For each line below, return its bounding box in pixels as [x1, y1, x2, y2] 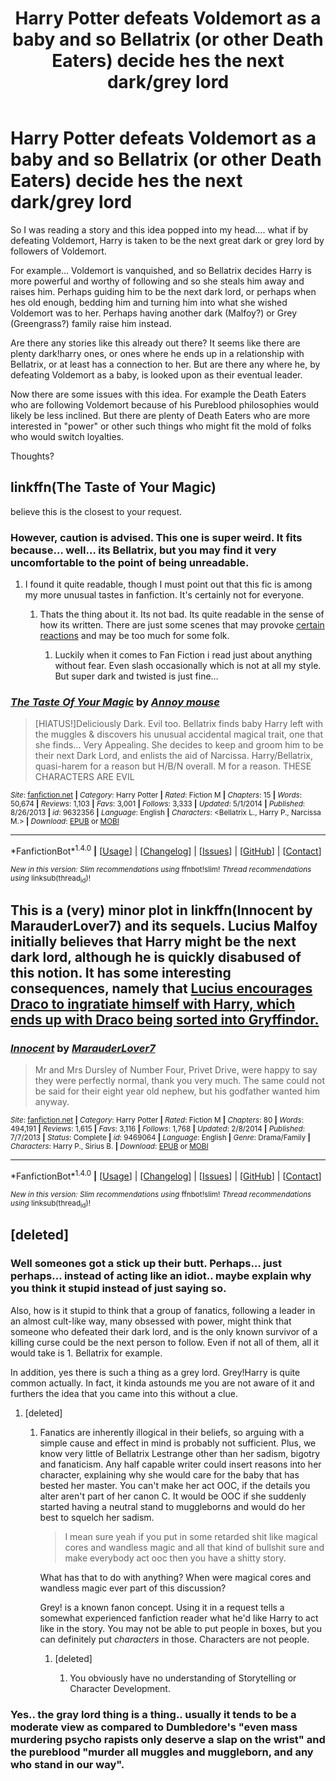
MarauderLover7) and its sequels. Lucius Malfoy [10, 917, 318, 934]
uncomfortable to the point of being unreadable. [10, 555, 250, 569]
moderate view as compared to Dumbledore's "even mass [10, 1720, 298, 1734]
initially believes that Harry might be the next [10, 933, 297, 950]
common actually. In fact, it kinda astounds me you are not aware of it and [10, 1377, 315, 1389]
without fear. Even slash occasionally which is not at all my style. [54, 660, 322, 672]
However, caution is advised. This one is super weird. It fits [10, 530, 303, 544]
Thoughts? [10, 450, 55, 462]
